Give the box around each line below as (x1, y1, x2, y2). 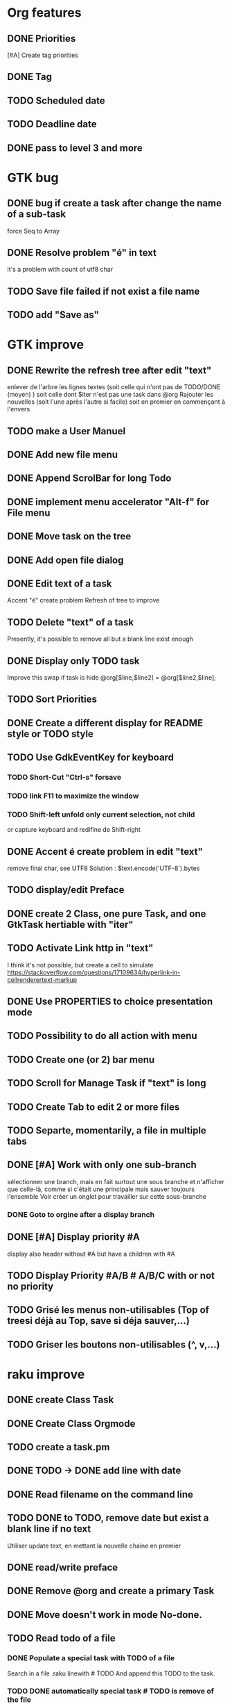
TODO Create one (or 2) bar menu (7, 1054, 155, 1065)
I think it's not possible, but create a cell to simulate (7, 960, 154, 969)
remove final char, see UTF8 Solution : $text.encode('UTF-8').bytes (7, 864, 200, 873)
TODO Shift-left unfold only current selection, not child (7, 810, 195, 819)
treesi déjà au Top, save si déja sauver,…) (7, 1315, 190, 1327)
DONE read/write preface (7, 1562, 118, 1573)
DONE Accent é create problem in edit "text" (7, 846, 203, 858)
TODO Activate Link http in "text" (7, 942, 154, 954)
